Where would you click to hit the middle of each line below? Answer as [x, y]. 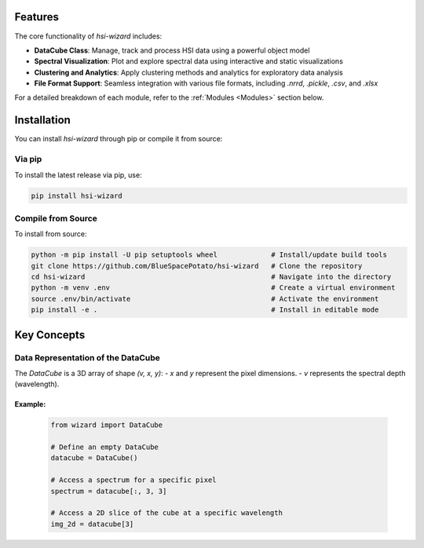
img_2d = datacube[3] [92, 524]
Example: [30, 404]
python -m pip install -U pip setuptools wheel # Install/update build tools [209, 255]
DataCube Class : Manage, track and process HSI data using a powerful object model [172, 50]
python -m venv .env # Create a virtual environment [213, 288]
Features [37, 17]
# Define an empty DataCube [104, 447]
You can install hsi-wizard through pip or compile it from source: [119, 139]
